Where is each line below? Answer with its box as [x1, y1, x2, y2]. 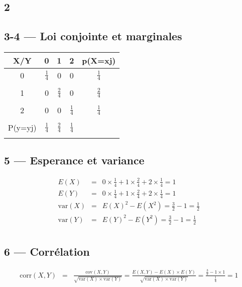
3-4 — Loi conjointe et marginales [4, 28, 182, 44]
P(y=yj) [8, 121, 37, 133]
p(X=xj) [82, 54, 116, 66]
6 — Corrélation [4, 244, 90, 259]
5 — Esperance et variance [4, 152, 145, 168]
